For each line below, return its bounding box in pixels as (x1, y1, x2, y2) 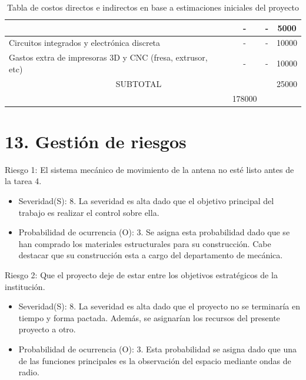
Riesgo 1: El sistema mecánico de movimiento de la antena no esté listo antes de (5, 163, 294, 175)
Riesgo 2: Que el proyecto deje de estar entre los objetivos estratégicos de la (5, 268, 278, 281)
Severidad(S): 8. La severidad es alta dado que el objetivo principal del (18, 194, 274, 206)
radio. (18, 366, 39, 378)
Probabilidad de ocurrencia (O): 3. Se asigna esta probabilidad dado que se (18, 226, 290, 238)
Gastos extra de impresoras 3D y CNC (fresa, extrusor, (9, 51, 208, 64)
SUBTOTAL (115, 77, 162, 89)
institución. (5, 280, 45, 292)
